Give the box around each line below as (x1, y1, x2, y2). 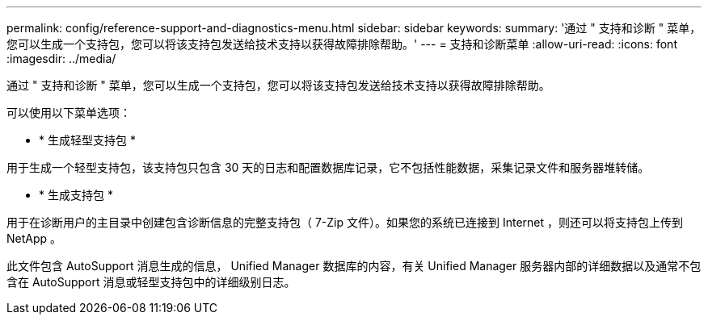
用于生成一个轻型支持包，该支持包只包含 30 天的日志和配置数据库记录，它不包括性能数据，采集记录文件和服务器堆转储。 (6, 160, 650, 174)
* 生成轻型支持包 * (39, 133, 136, 147)
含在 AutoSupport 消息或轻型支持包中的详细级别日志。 (6, 275, 296, 289)
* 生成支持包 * (39, 188, 113, 202)
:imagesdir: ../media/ (6, 52, 116, 65)
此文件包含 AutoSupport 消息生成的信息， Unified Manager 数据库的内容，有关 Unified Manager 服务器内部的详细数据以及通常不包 (6, 259, 702, 273)
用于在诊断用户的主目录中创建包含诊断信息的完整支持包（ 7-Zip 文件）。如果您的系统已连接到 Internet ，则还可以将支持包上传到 (6, 215, 684, 229)
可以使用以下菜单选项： (6, 106, 131, 119)
